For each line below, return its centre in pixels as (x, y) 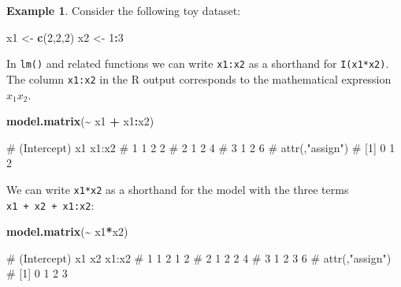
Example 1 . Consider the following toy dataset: (124, 10)
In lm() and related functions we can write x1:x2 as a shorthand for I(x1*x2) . (198, 63)
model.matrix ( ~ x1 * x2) (67, 231)
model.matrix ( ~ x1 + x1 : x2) (80, 121)
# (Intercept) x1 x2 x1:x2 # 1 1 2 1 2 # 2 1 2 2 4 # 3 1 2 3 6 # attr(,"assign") (199, 257)
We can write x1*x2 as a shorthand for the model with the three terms (178, 189)
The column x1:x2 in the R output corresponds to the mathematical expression (199, 78)
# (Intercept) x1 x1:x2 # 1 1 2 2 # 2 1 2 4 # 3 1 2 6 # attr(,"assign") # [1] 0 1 (201, 147)
